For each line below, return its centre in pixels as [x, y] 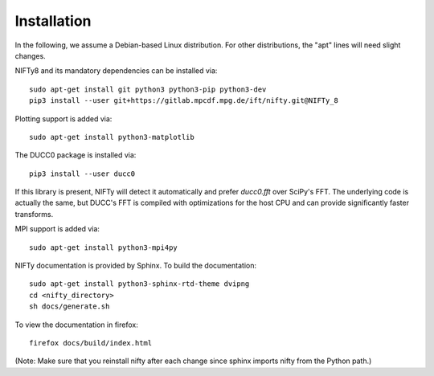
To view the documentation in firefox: [76, 325]
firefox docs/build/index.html [91, 343]
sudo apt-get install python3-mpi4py [104, 247]
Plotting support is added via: [63, 119]
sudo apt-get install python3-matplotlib [112, 137]
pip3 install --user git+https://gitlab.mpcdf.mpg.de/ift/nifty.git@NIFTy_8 [184, 101]
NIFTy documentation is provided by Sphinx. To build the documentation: [136, 266]
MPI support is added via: [57, 229]
